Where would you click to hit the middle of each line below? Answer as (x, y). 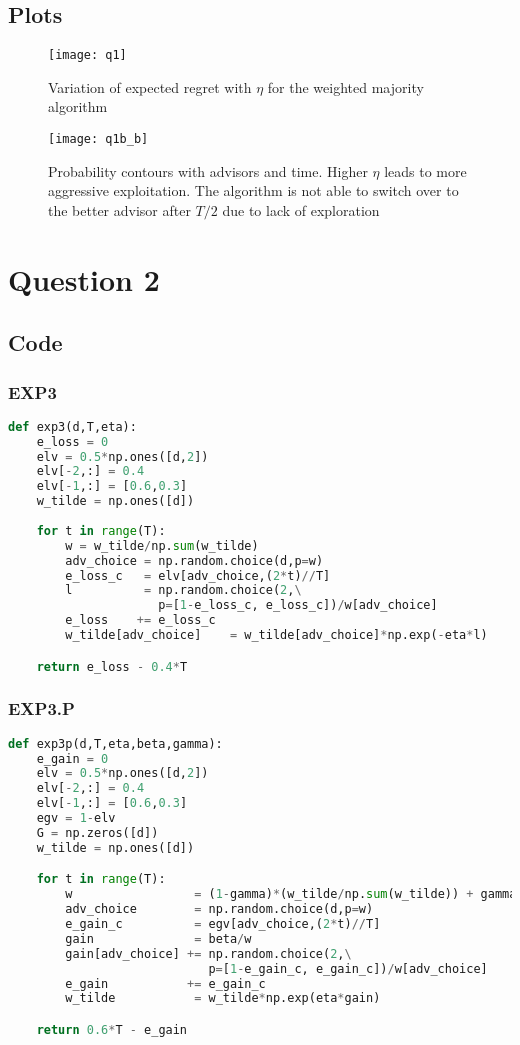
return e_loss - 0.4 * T (112, 666)
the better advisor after (119, 209)
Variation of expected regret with (150, 86)
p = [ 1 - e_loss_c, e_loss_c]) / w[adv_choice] (298, 605)
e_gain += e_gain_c (165, 983)
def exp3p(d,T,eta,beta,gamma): (115, 743)
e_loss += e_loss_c (140, 620)
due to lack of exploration (301, 209)
